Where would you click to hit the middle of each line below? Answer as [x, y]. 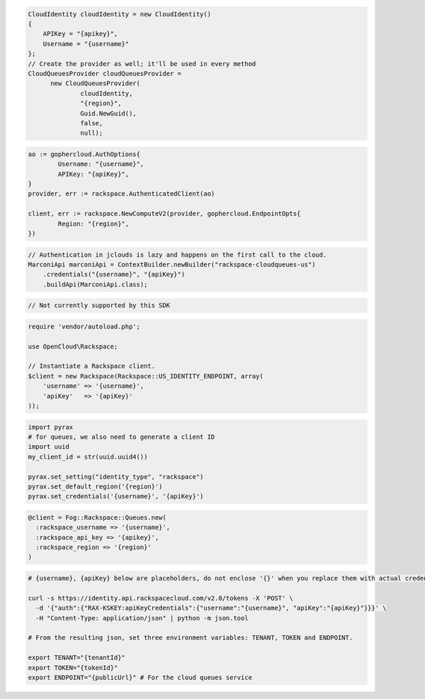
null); [92, 133]
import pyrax [51, 427]
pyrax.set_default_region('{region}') [95, 486]
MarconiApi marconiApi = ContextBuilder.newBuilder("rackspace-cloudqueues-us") [172, 264]
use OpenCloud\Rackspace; [73, 346]
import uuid [49, 447]
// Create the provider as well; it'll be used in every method [142, 63]
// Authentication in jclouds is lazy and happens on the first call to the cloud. [177, 255]
